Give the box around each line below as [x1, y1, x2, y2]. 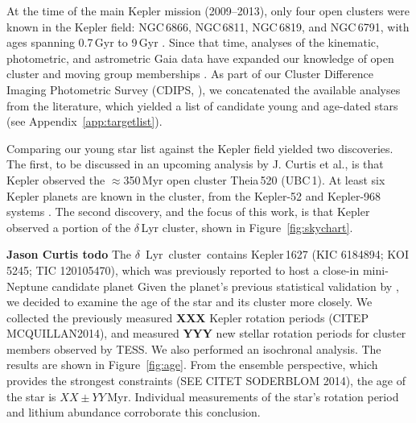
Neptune [6, 277, 48, 294]
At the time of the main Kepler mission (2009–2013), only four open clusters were [6, 2, 410, 19]
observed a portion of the [6, 218, 131, 235]
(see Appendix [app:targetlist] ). [6, 113, 163, 130]
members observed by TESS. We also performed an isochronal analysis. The [6, 340, 381, 357]
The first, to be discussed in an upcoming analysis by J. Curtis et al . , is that [6, 156, 384, 172]
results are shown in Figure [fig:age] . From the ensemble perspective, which [6, 356, 378, 373]
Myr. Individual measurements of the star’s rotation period [107, 388, 399, 404]
